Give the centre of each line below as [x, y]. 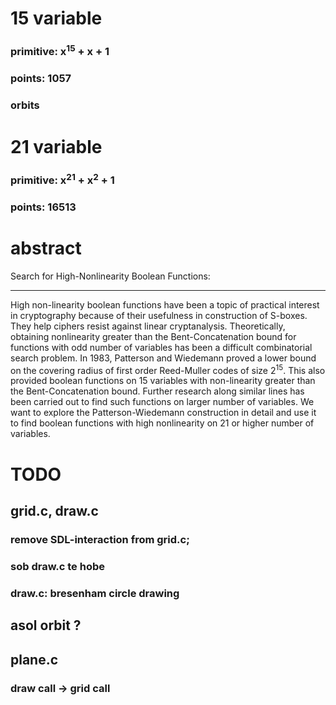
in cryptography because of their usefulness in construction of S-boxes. [159, 315]
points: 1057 [41, 79]
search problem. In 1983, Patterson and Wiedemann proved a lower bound [163, 358]
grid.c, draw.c [54, 511]
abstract [46, 248]
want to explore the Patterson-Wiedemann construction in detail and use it [163, 413]
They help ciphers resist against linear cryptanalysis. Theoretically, [148, 326]
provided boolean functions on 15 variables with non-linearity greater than [163, 381]
